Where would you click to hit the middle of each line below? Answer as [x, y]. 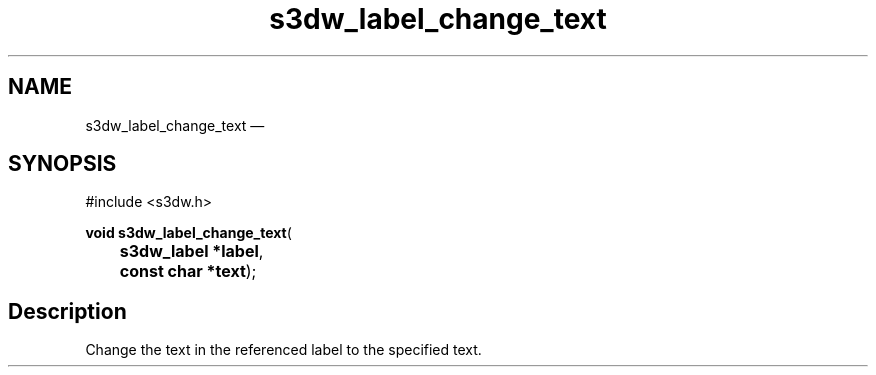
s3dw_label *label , [191, 251]
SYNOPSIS [62, 164]
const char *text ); [188, 271]
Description [67, 311]
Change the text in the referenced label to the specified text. [283, 350]
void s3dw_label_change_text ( [188, 233]
